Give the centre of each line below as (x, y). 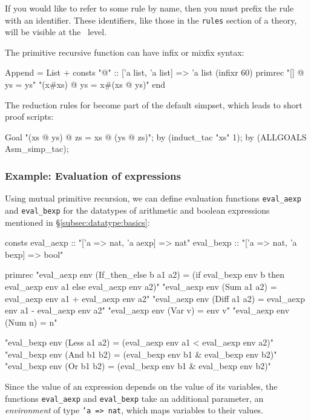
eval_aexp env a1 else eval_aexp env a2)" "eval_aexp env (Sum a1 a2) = (141, 286)
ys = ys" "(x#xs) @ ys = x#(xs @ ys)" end (85, 84)
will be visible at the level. (56, 32)
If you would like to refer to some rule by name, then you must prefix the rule (149, 8)
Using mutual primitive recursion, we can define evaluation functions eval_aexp (153, 198)
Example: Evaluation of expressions (93, 175)
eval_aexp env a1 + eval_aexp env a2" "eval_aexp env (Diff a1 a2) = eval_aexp (155, 298)
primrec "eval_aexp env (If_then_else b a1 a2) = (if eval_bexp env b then (145, 274)
